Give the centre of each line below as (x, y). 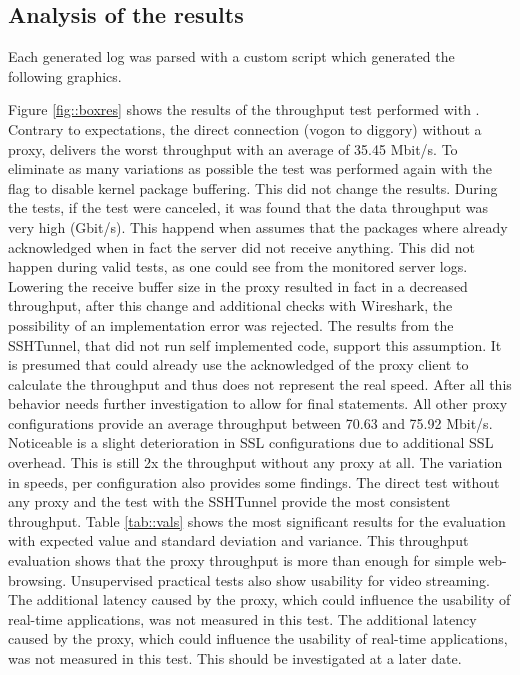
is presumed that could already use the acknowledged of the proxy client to (238, 364)
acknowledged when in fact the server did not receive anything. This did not (241, 246)
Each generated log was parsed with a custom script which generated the (231, 56)
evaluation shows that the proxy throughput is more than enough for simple (241, 560)
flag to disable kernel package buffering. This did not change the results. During (253, 187)
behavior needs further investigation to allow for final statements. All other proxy (258, 403)
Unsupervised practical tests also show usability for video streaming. (280, 579)
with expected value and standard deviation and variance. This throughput (238, 540)
